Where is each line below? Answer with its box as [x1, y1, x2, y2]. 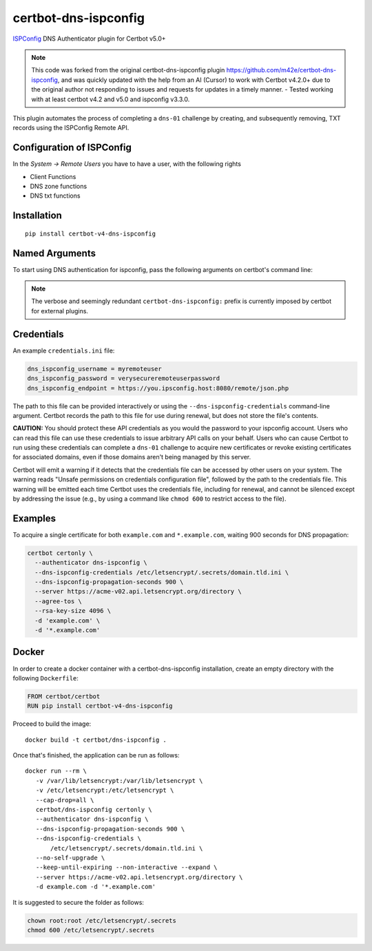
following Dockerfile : [12, 673, 79, 682]
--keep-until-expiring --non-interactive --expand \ [35, 864, 218, 871]
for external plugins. [31, 306, 89, 315]
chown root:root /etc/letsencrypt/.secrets [27, 917, 177, 924]
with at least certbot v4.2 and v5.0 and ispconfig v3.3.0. [31, 95, 190, 103]
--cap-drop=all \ [35, 796, 94, 804]
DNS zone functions [30, 182, 87, 190]
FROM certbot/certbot [27, 692, 101, 700]
